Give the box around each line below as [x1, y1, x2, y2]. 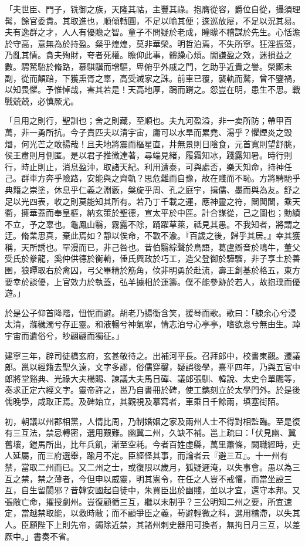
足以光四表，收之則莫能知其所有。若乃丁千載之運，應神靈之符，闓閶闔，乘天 [5, 195, 300, 207]
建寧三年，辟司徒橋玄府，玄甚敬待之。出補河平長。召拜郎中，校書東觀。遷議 [5, 349, 300, 361]
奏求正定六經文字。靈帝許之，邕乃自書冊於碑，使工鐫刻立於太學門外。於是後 [5, 384, 300, 396]
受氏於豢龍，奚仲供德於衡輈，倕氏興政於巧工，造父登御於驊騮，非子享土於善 [5, 252, 300, 264]
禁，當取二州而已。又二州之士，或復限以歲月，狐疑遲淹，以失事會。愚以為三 [5, 460, 300, 473]
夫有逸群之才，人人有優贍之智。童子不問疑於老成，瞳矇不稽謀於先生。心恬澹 [5, 26, 300, 38]
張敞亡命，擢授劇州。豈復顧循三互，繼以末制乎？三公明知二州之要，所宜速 [5, 495, 292, 507]
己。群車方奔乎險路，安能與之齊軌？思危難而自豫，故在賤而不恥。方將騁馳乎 [5, 172, 300, 184]
